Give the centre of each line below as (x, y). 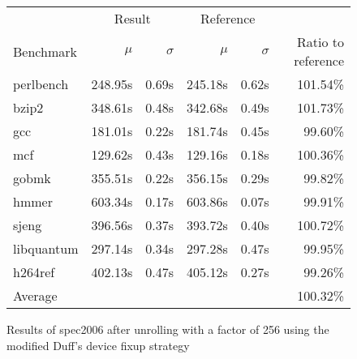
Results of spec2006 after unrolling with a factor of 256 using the (168, 329)
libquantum (46, 248)
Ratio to (320, 42)
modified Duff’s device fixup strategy (98, 345)
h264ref (34, 272)
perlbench (41, 84)
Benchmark (45, 51)
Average (35, 295)
